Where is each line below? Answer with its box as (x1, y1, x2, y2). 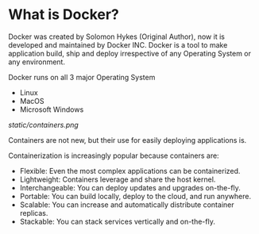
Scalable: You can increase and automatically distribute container (19, 200, 234, 209)
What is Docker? (8, 6, 119, 24)
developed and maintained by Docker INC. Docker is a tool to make (8, 40, 228, 49)
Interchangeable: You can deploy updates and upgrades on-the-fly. (19, 182, 241, 192)
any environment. (8, 57, 66, 67)
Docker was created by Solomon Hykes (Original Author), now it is (8, 32, 225, 41)
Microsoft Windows (19, 105, 84, 114)
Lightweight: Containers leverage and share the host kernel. (19, 175, 216, 184)
